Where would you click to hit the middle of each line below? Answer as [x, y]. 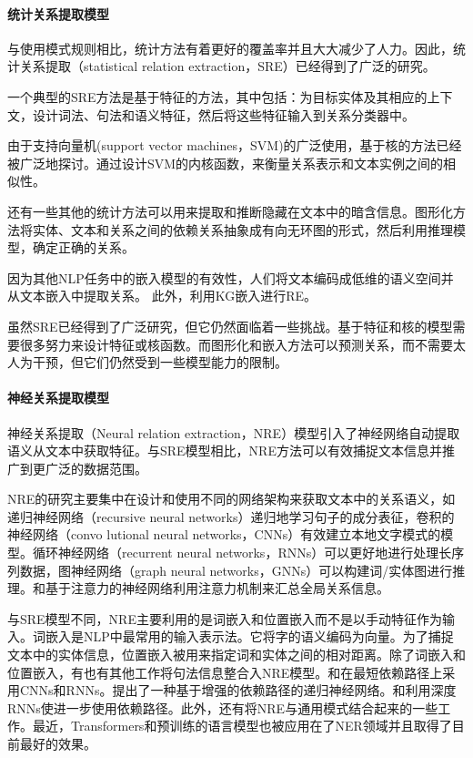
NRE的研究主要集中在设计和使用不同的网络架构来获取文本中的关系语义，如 [231, 499]
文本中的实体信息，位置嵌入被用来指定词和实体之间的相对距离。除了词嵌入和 [236, 655]
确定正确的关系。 [83, 247]
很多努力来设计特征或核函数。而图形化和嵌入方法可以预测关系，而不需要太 [242, 344]
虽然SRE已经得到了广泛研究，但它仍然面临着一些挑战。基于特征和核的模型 [230, 326]
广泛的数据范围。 [96, 468]
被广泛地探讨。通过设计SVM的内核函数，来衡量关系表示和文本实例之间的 [226, 163]
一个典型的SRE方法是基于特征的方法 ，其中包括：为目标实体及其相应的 [217, 96]
